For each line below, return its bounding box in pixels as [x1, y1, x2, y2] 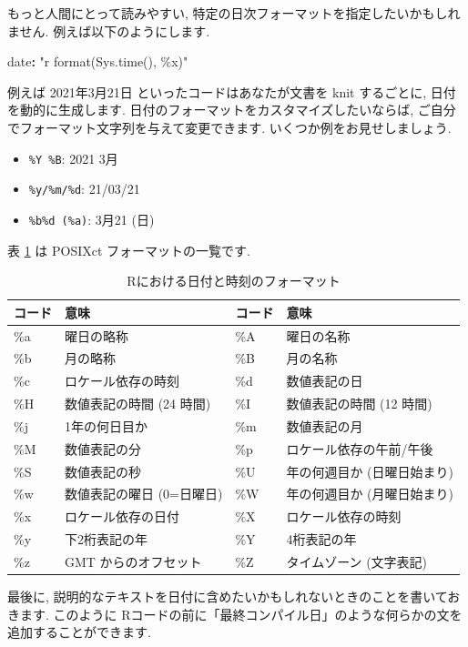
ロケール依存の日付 [65, 507, 179, 526]
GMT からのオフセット [65, 552, 202, 571]
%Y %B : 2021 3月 [28, 148, 118, 167]
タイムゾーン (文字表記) [286, 552, 428, 571]
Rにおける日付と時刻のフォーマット [127, 271, 341, 290]
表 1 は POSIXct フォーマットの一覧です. [7, 240, 250, 259]
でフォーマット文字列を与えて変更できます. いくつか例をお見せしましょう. [7, 117, 452, 136]
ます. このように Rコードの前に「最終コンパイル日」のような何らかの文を [19, 604, 463, 623]
